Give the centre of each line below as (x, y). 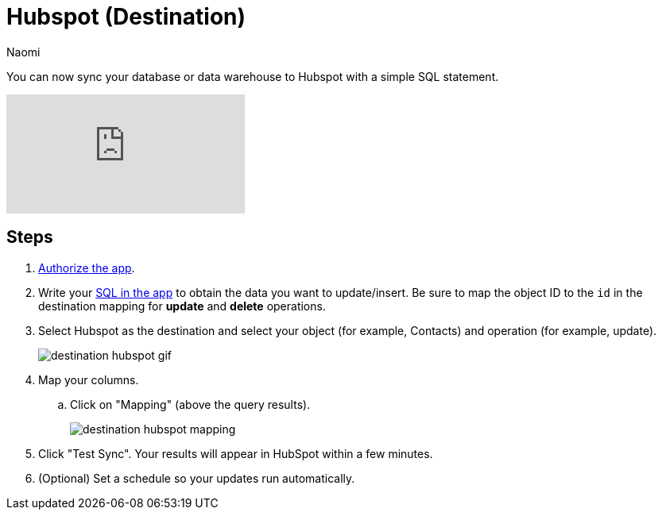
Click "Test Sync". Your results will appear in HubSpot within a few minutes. (236, 453)
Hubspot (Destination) (126, 17)
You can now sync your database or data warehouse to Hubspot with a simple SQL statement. (253, 76)
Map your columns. (89, 379)
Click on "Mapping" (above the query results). (190, 404)
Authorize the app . (87, 268)
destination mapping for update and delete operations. (182, 306)
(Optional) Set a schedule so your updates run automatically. (197, 478)
